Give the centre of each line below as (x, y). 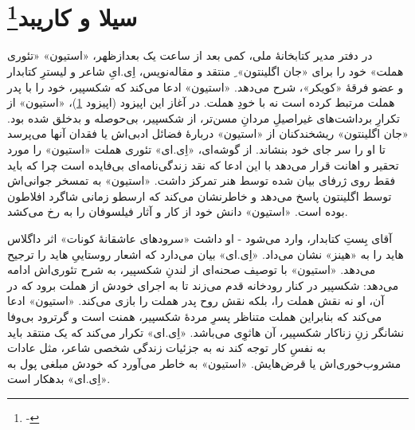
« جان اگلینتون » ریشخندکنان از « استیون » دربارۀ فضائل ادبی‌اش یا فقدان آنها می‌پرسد (208, 133)
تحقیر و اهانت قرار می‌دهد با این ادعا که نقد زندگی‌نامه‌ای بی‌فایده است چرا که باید (203, 164)
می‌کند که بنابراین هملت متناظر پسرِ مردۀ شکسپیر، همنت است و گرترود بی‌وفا (195, 316)
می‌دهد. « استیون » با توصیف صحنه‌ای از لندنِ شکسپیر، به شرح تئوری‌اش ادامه (192, 270)
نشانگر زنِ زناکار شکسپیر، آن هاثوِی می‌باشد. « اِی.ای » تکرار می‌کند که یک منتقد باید (206, 332)
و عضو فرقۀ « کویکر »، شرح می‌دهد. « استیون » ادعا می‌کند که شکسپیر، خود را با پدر (206, 86)
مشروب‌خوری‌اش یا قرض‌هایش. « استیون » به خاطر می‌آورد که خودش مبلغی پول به (204, 363)
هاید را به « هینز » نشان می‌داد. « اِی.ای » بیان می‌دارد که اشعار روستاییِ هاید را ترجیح (206, 254)
